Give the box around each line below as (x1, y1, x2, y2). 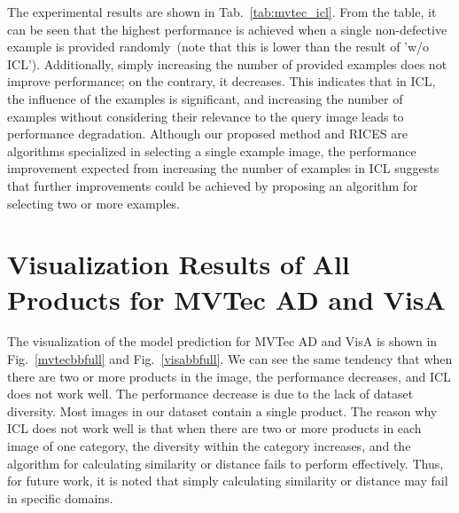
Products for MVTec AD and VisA (7, 280, 446, 317)
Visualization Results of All (7, 246, 350, 282)
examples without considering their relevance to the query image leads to (7, 107, 404, 125)
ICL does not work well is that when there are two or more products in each (7, 419, 422, 438)
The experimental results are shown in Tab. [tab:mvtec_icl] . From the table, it (7, 3, 437, 20)
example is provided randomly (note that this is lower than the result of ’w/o (7, 37, 430, 56)
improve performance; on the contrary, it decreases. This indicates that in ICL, (7, 72, 436, 91)
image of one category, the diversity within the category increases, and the (7, 437, 411, 454)
